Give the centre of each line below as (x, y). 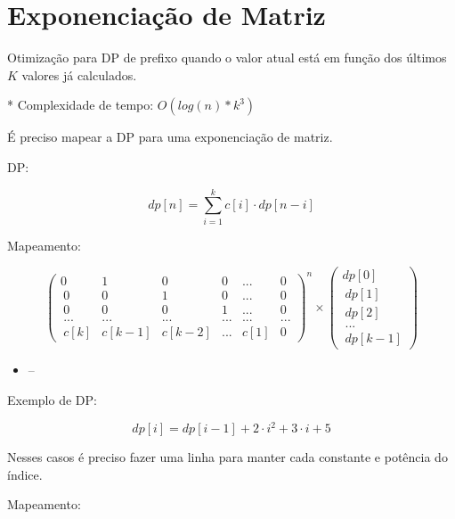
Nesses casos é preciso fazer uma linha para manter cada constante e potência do (227, 457)
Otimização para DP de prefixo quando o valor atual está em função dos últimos (227, 58)
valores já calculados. (79, 74)
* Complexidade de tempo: (81, 105)
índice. (25, 474)
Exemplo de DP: (52, 400)
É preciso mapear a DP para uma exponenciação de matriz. (170, 137)
